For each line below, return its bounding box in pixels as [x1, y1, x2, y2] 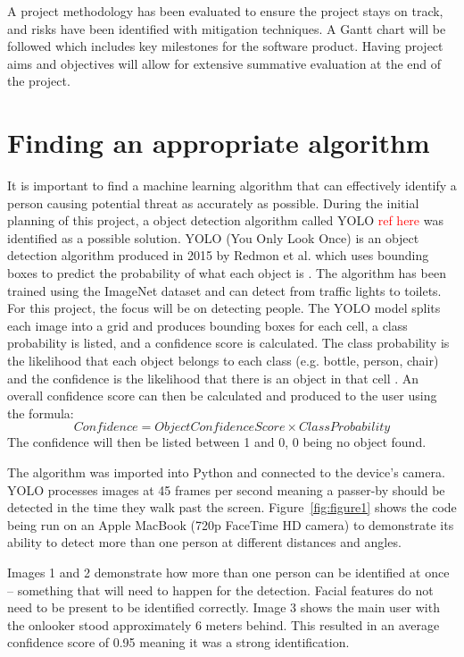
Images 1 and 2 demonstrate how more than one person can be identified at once [7, 562, 450, 581]
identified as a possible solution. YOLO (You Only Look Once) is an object [7, 228, 419, 247]
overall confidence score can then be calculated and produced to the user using [7, 386, 437, 405]
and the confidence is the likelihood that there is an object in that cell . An [7, 368, 419, 387]
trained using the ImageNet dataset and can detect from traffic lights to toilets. [7, 281, 442, 299]
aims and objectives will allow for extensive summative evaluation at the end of [7, 54, 442, 72]
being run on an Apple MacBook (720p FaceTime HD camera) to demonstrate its [7, 515, 454, 534]
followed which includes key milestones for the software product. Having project [7, 37, 443, 55]
